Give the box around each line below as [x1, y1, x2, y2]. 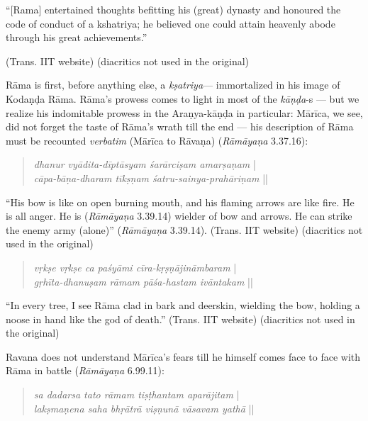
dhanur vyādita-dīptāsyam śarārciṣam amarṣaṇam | [33, 157, 256, 172]
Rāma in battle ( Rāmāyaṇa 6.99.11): [6, 363, 165, 378]
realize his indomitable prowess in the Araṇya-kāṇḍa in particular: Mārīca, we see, [6, 105, 363, 120]
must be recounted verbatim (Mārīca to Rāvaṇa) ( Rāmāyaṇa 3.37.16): [6, 133, 308, 147]
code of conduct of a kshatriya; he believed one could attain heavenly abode [6, 16, 335, 30]
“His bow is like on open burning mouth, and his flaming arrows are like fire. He [6, 194, 355, 209]
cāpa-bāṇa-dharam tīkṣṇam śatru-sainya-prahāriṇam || [33, 170, 268, 185]
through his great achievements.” [6, 30, 147, 45]
